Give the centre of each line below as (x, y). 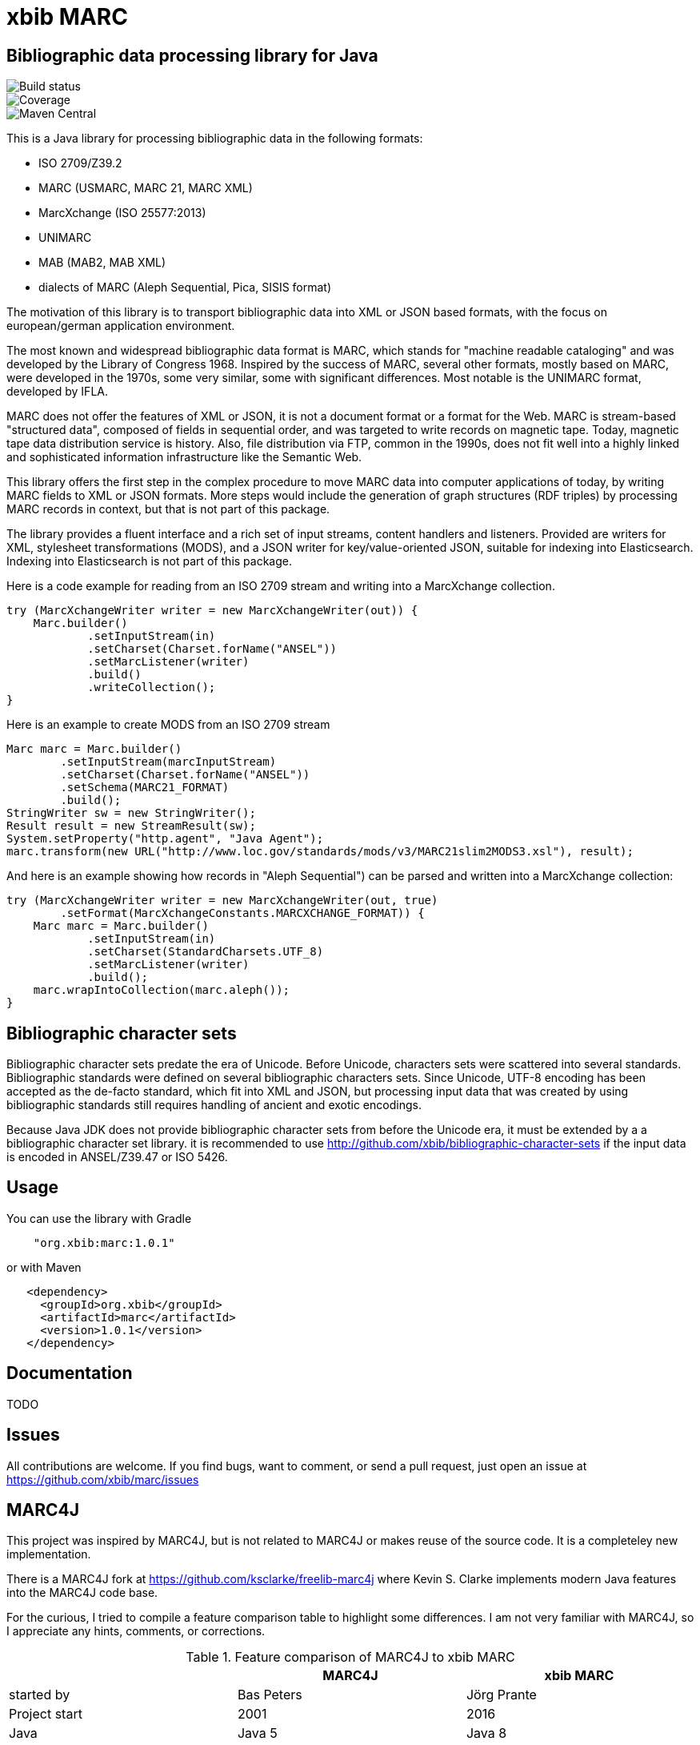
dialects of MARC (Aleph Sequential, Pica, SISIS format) (185, 287)
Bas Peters (270, 1695)
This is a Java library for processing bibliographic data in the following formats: (215, 139)
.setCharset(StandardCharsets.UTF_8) (206, 952)
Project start (46, 1714)
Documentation (70, 1373)
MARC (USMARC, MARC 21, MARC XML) (146, 188)
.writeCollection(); (152, 688)
